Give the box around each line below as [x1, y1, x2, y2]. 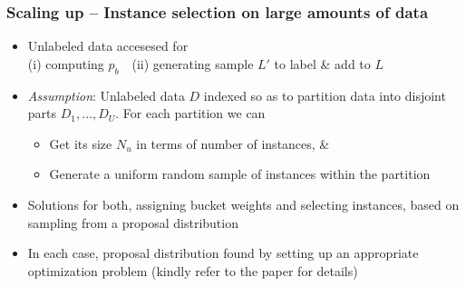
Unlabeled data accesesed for [27, 36, 189, 55]
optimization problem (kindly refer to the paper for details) [27, 261, 358, 280]
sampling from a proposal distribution [27, 213, 238, 232]
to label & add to [274, 54, 371, 73]
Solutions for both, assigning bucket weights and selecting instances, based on [27, 194, 460, 213]
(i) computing [27, 54, 104, 73]
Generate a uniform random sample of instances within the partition [49, 164, 431, 183]
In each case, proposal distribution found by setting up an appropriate [27, 243, 419, 262]
